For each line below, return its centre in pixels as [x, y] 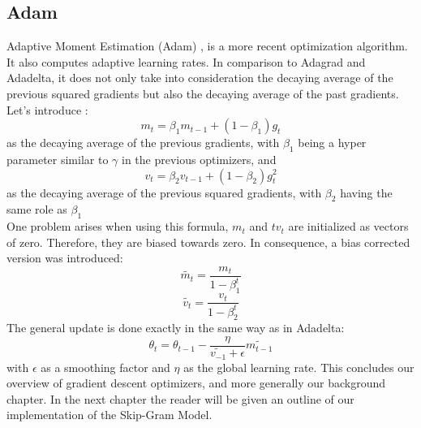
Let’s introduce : [47, 109]
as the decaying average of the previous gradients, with [143, 143]
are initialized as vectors [348, 226]
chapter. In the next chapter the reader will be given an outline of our [180, 398]
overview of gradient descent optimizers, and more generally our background [196, 383]
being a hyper [332, 143]
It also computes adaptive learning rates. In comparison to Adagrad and [186, 61]
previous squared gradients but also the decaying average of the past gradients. [203, 93]
